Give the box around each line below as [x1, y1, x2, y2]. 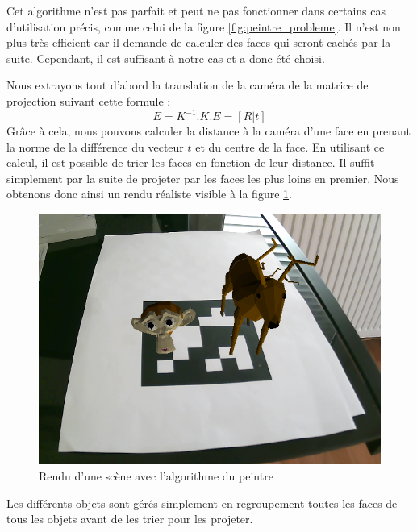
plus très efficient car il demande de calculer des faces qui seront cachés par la [6, 34, 391, 51]
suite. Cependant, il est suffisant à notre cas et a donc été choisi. [6, 49, 325, 66]
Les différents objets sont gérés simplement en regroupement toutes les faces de [6, 494, 398, 511]
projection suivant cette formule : [6, 92, 171, 109]
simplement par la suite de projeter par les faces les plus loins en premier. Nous [6, 169, 399, 186]
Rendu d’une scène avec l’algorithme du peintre [39, 468, 273, 484]
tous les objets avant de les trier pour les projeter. [6, 510, 253, 527]
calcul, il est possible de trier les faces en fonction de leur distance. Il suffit [6, 154, 375, 171]
